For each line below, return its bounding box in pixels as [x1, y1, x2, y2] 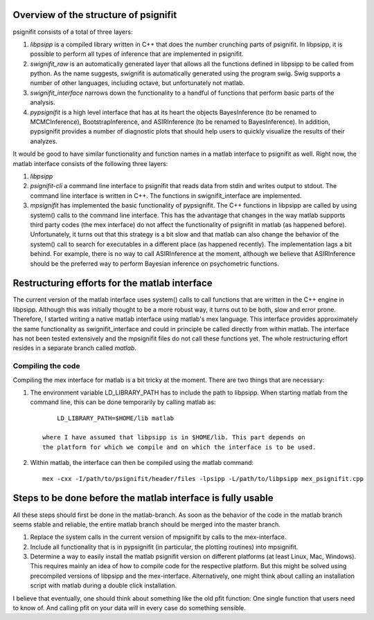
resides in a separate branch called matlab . [12, 344, 136, 352]
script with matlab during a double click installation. [30, 581, 177, 590]
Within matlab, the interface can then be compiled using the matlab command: [30, 459, 254, 467]
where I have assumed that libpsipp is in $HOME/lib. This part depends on [42, 433, 305, 441]
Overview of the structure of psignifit [12, 9, 177, 21]
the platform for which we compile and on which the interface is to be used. [42, 443, 317, 451]
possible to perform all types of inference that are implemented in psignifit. [30, 50, 244, 58]
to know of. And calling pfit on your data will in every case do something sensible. [12, 604, 246, 612]
